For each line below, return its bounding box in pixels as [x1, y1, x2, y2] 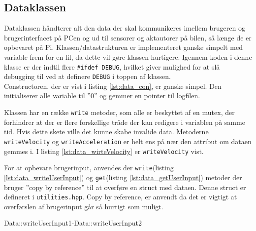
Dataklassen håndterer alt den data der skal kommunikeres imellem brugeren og [4, 23, 245, 33]
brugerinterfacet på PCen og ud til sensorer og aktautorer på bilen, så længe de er [4, 32, 252, 42]
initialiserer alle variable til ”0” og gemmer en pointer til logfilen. [4, 90, 200, 101]
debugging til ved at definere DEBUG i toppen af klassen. [4, 71, 171, 81]
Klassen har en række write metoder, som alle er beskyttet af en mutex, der [4, 107, 235, 117]
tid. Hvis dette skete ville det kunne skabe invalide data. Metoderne [4, 126, 209, 137]
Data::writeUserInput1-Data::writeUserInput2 [4, 218, 142, 228]
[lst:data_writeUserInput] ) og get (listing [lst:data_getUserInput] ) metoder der [4, 172, 242, 182]
